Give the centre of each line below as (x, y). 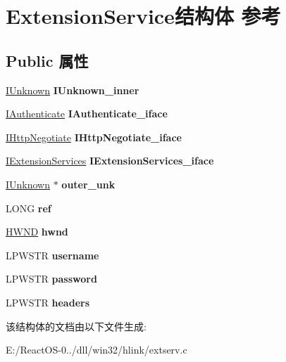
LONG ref (29, 208)
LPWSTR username (52, 255)
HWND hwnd (37, 232)
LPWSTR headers (48, 302)
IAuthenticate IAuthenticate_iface (87, 114)
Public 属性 (47, 60)
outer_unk (88, 184)
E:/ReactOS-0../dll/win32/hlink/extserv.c (97, 350)
